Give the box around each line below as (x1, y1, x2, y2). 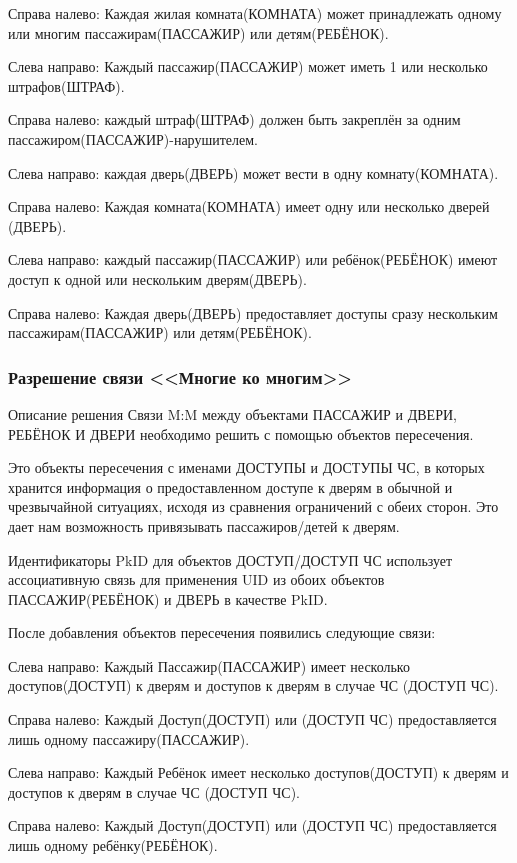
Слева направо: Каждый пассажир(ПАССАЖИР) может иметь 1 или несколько (8, 56, 488, 77)
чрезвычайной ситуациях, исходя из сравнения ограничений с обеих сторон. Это (8, 496, 499, 517)
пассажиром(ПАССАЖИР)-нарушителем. (8, 128, 258, 149)
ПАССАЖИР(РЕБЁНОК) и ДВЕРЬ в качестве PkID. (8, 588, 328, 609)
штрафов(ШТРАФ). (8, 75, 125, 96)
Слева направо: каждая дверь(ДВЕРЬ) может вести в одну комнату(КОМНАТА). (8, 162, 499, 183)
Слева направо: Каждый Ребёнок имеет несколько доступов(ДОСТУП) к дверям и (8, 762, 509, 783)
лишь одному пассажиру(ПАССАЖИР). (8, 728, 250, 749)
